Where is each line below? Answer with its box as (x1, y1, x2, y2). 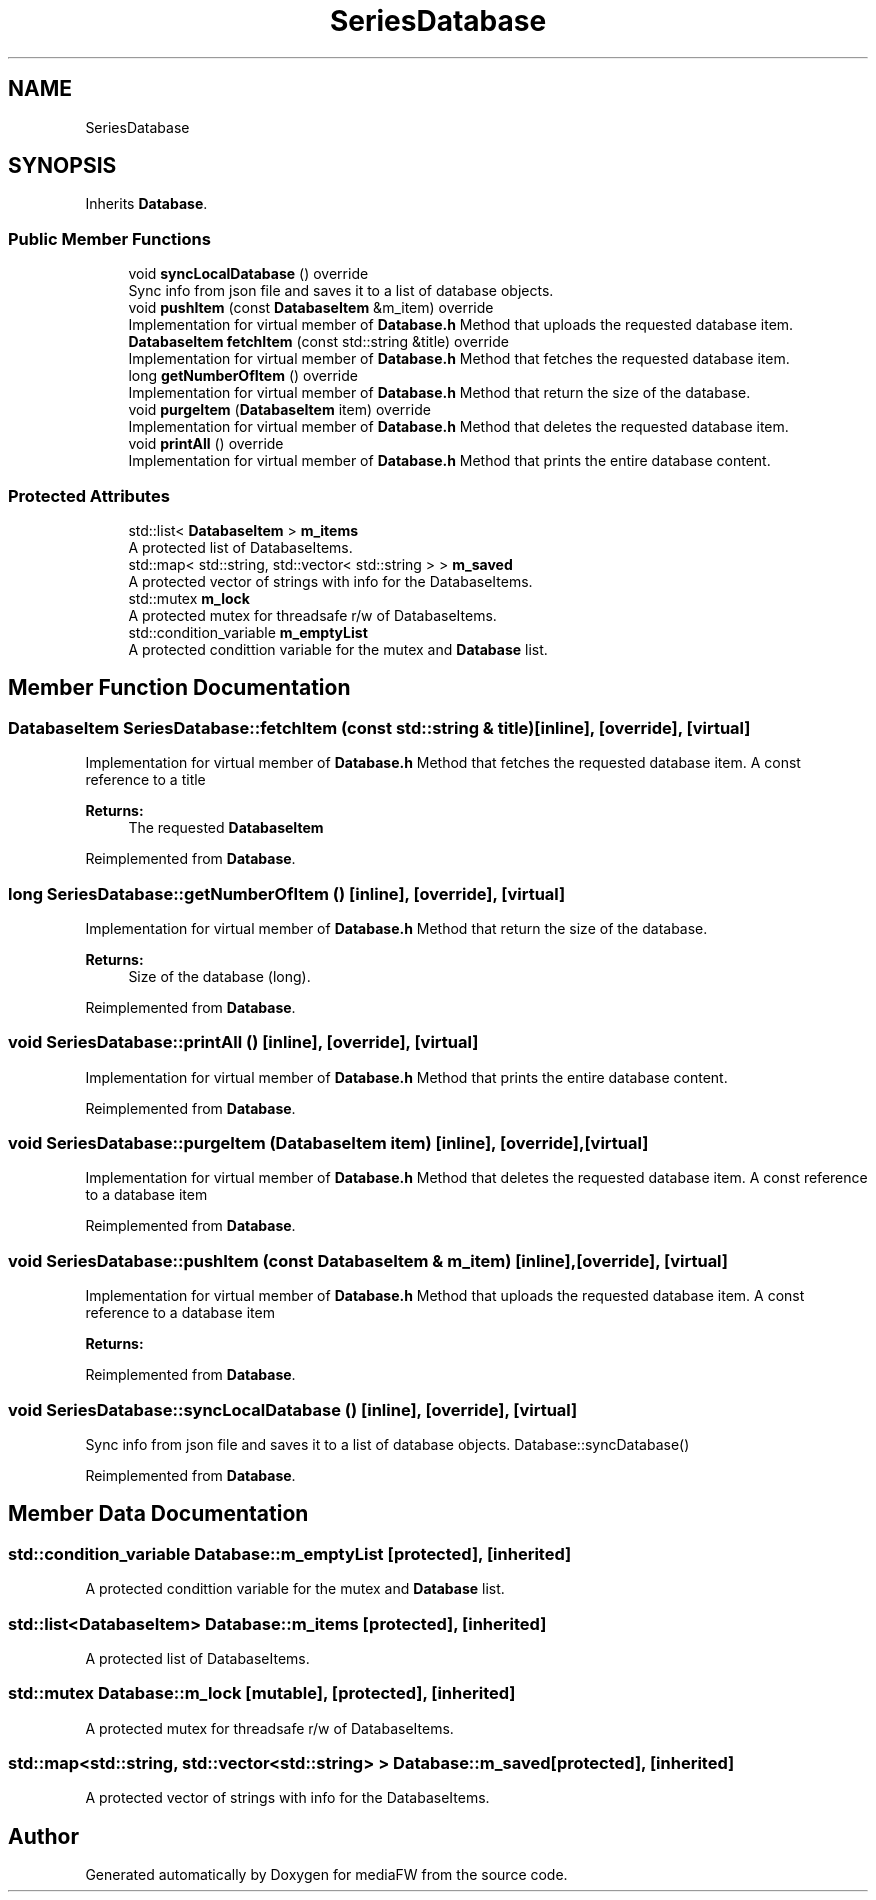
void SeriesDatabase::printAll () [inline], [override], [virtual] (8, 1032, 479, 1053)
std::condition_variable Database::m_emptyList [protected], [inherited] (8, 1543, 572, 1564)
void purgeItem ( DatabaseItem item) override (128, 401, 431, 419)
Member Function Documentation (8, 675, 351, 701)
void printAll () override (128, 435, 284, 453)
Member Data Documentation (8, 1501, 309, 1527)
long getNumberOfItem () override (128, 367, 358, 385)
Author (8, 1823, 79, 1849)
